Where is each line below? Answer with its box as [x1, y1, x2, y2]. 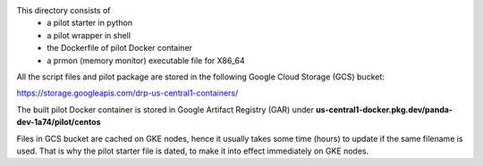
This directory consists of [16, 5, 111, 15]
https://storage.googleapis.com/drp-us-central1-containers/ [16, 87, 239, 98]
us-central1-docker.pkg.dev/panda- [316, 104, 453, 115]
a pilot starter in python [47, 18, 133, 29]
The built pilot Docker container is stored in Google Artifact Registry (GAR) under [16, 104, 315, 115]
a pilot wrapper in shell [47, 29, 131, 40]
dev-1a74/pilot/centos [16, 117, 101, 128]
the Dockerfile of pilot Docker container [47, 43, 192, 54]
